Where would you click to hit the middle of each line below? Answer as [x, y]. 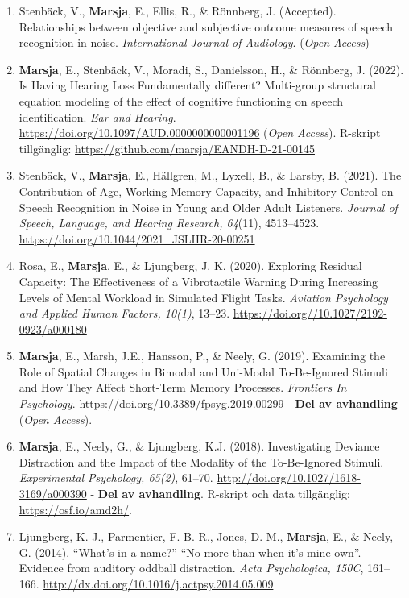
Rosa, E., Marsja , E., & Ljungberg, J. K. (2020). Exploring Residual [190, 266]
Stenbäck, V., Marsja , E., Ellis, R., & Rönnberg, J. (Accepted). [178, 10]
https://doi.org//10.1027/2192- [310, 313]
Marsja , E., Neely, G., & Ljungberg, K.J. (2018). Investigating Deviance [199, 446]
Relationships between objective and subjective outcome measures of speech [206, 26]
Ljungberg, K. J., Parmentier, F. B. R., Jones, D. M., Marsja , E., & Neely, [206, 536]
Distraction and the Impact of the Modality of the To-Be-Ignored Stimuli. [201, 461]
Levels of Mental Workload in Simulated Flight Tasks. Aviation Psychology [203, 297]
